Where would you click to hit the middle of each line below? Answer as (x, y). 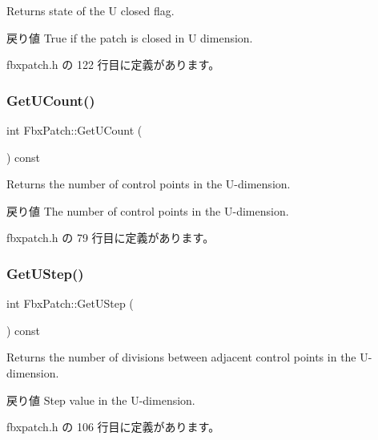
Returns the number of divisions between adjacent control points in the (181, 357)
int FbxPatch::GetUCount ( (74, 130)
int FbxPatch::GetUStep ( (70, 303)
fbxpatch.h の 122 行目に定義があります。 (113, 65)
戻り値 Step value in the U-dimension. (101, 400)
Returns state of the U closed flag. (90, 10)
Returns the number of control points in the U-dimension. (149, 184)
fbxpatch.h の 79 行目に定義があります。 (111, 238)
